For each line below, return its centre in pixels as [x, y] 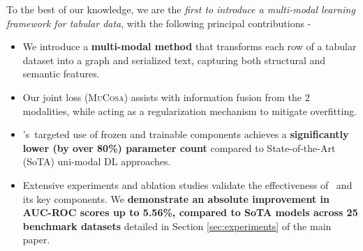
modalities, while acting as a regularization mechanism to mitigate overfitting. [190, 111]
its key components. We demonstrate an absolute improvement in [176, 198]
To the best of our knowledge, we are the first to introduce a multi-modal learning [181, 9]
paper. [36, 239]
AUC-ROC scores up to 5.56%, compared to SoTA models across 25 [190, 212]
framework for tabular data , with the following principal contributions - [159, 23]
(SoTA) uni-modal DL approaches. [97, 161]
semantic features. [61, 74]
